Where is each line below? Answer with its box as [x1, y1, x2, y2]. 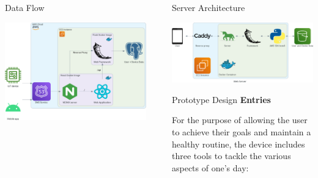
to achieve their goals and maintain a [172, 125, 311, 138]
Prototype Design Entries [172, 93, 271, 105]
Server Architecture [172, 1, 245, 13]
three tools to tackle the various [172, 149, 291, 162]
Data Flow [5, 1, 45, 13]
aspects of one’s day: [172, 161, 249, 174]
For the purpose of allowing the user [172, 113, 308, 126]
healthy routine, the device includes [172, 137, 305, 150]
